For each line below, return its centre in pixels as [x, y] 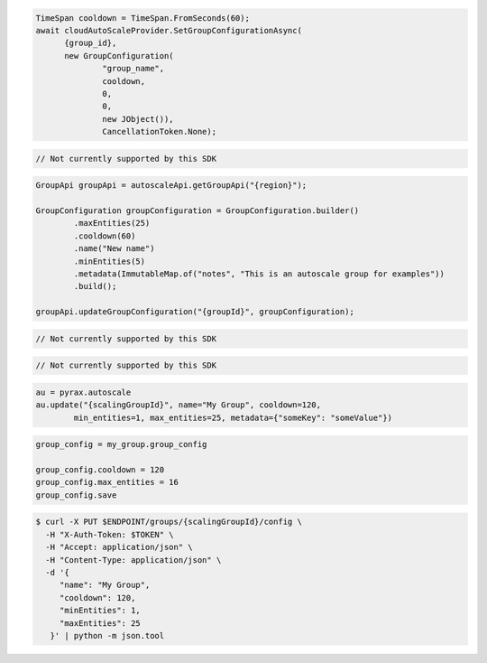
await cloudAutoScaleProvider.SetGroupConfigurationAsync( [169, 30]
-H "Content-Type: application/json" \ [133, 560]
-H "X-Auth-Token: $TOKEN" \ [110, 534]
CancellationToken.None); [159, 132]
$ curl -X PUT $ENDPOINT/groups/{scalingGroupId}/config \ [169, 522]
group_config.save [76, 495]
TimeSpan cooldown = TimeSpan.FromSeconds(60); [142, 18]
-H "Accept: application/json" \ [119, 547]
